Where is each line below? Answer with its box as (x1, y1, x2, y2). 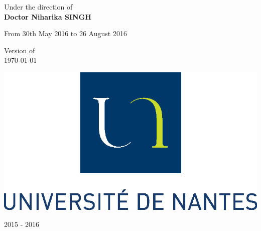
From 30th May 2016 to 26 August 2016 (4, 28, 127, 39)
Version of (4, 45, 35, 55)
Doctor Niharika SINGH (4, 11, 91, 22)
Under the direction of (4, 2, 73, 12)
